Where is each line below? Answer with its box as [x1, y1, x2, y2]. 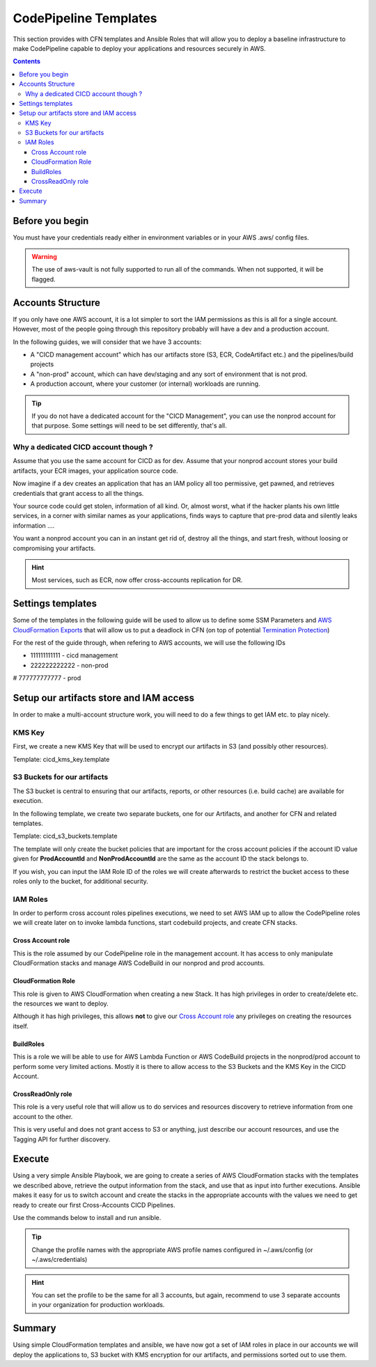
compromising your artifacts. [13, 544, 96, 552]
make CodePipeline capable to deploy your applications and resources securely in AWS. [13, 44, 266, 52]
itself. [13, 1022, 29, 1030]
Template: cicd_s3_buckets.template [13, 832, 118, 841]
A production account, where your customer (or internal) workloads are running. [30, 380, 260, 388]
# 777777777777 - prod [13, 674, 81, 682]
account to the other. [13, 1112, 73, 1120]
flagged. [31, 275, 56, 283]
